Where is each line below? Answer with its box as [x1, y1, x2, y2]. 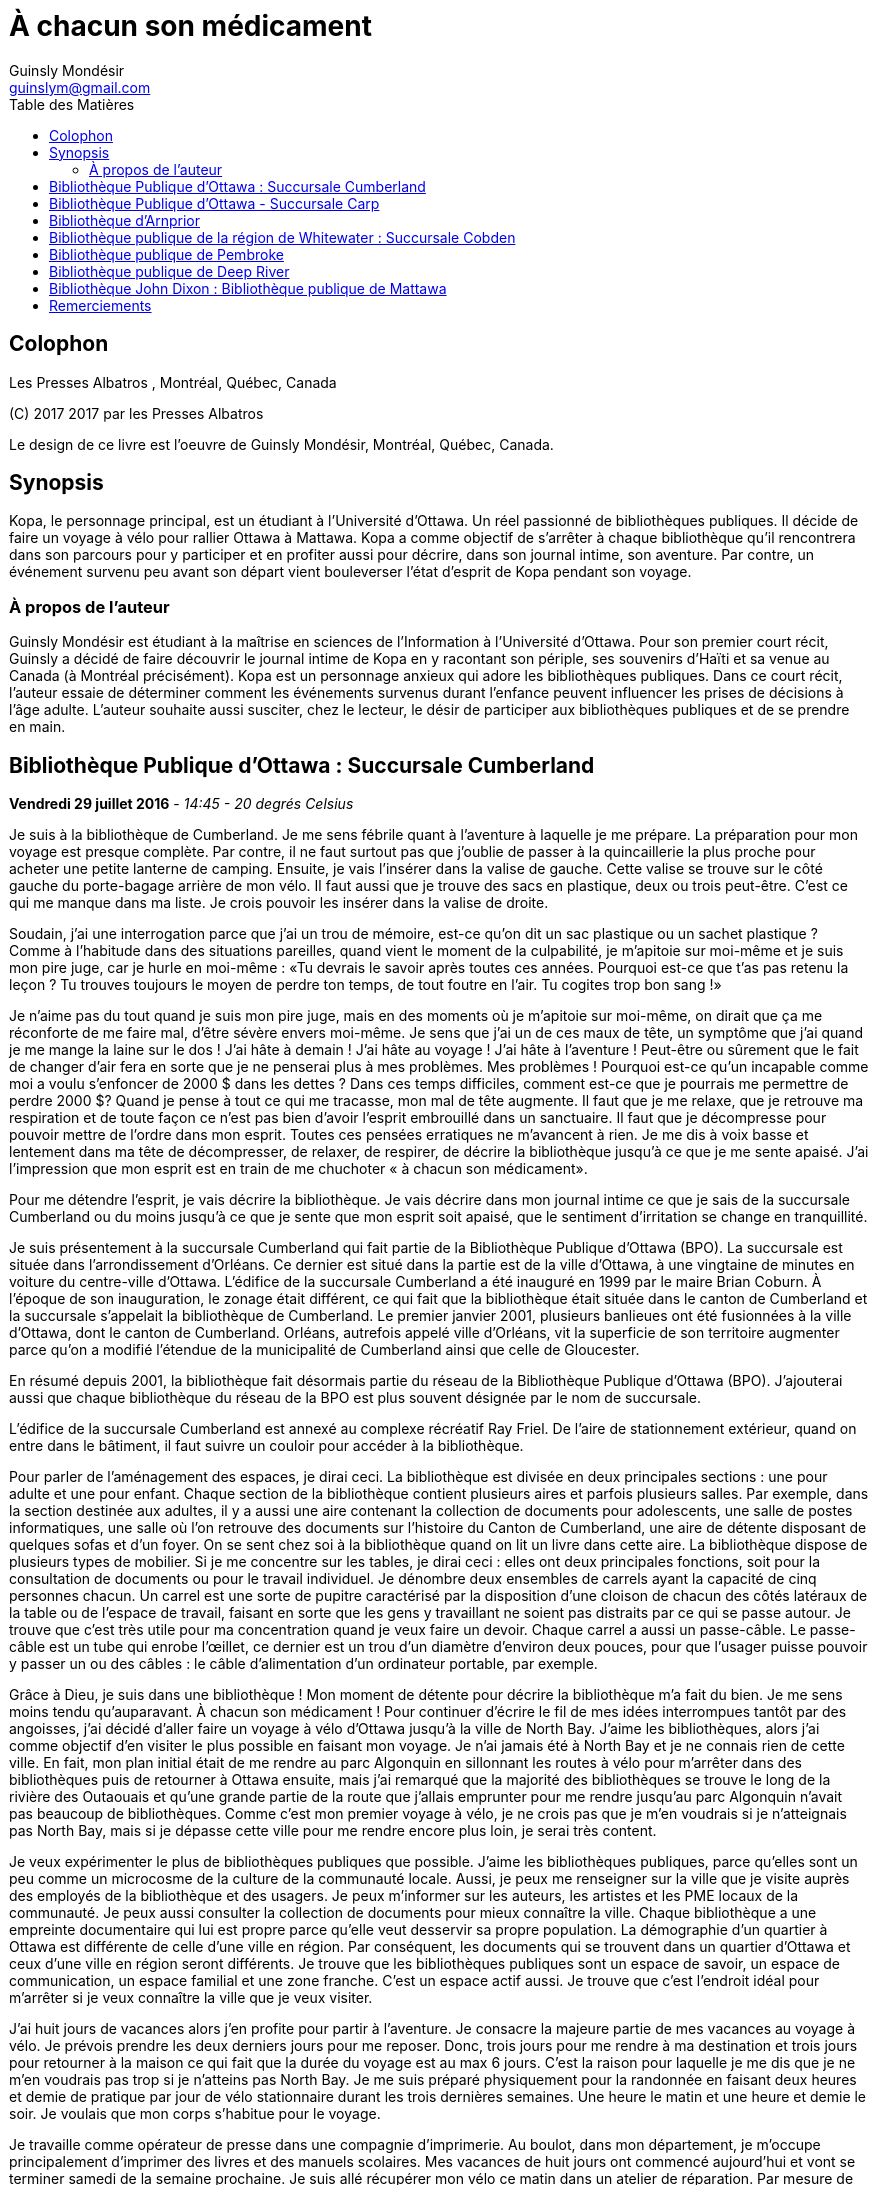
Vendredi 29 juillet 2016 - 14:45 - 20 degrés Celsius [9, 795, 354, 813]
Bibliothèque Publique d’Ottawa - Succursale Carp [49, 194, 380, 212]
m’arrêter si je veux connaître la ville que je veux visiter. [9, 1989, 373, 2007]
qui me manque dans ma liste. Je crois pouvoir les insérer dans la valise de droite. [9, 894, 549, 912]
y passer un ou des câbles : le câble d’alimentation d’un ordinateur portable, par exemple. [9, 1655, 598, 1673]
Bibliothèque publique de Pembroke [49, 245, 284, 263]
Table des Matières [9, 95, 135, 113]
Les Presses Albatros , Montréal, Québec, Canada [9, 373, 337, 391]
